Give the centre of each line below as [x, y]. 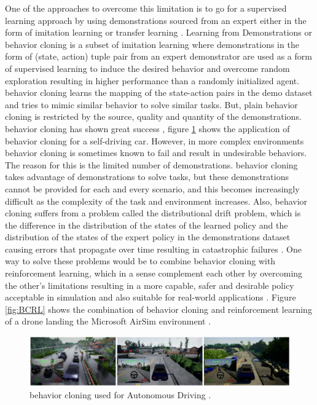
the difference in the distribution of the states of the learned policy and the [147, 225]
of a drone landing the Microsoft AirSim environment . [108, 321]
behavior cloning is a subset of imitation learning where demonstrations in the [152, 44]
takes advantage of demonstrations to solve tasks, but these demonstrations [147, 177]
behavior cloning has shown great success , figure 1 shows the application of [147, 128]
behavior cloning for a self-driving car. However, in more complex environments [155, 140]
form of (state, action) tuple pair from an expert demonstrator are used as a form [158, 56]
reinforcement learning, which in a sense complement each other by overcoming [154, 273]
